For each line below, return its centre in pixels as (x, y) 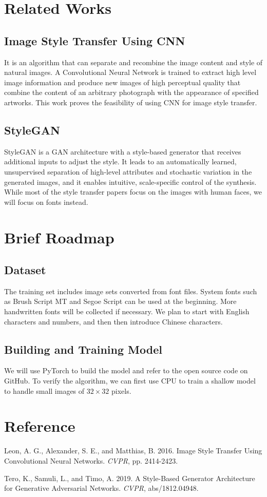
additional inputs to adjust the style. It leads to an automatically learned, (120, 161)
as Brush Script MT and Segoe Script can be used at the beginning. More (120, 301)
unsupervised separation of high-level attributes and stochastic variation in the (128, 171)
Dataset (25, 270)
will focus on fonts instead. (46, 202)
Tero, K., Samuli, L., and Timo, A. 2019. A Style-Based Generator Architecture (130, 478)
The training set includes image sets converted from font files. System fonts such (131, 291)
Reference (40, 426)
